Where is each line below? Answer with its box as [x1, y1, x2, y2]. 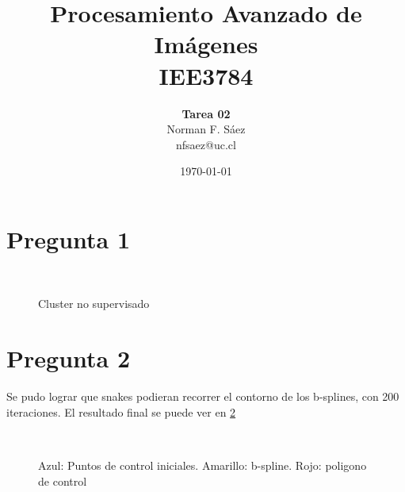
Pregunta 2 [6, 342, 131, 375]
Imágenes [154, 28, 258, 60]
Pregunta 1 [6, 222, 131, 255]
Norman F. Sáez [166, 121, 246, 137]
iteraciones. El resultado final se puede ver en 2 [6, 403, 236, 420]
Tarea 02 [181, 105, 231, 121]
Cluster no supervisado [38, 295, 150, 312]
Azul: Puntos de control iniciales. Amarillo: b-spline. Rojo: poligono [38, 456, 367, 473]
